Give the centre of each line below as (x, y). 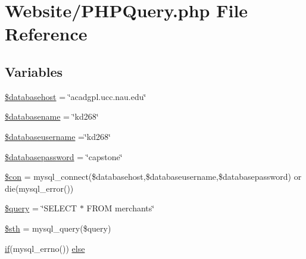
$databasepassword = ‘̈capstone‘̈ (64, 156)
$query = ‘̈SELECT (41, 208)
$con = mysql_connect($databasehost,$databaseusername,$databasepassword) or (153, 177)
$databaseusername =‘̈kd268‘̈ (58, 136)
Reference (46, 34)
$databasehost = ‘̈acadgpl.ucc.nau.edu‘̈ (76, 96)
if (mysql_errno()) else (45, 248)
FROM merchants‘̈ (121, 208)
